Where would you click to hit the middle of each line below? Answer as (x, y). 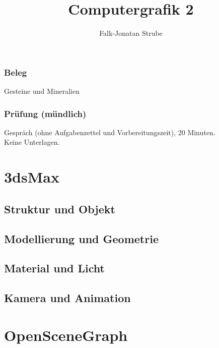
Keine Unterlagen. (32, 142)
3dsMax (32, 177)
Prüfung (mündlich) (45, 113)
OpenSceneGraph (66, 335)
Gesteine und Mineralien (42, 91)
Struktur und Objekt (60, 209)
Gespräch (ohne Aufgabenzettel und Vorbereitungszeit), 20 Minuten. (110, 132)
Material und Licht (54, 268)
